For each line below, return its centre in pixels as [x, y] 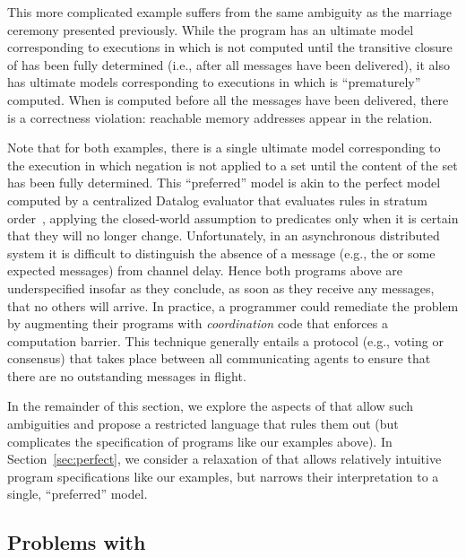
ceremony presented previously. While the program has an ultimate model [211, 29]
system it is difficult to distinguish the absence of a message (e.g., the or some [221, 252]
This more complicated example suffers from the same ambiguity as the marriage [229, 12]
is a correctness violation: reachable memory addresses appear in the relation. [220, 117]
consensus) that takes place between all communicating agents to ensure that [219, 358]
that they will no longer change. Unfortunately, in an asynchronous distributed [224, 235]
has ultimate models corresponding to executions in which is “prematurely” [214, 82]
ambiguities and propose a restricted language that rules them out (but [203, 424]
